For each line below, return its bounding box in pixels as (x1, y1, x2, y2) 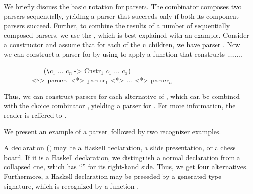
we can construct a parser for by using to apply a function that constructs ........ (4, 48, 242, 59)
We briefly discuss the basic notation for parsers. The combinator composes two (4, 1, 242, 11)
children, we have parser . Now (148, 39, 240, 49)
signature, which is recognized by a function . (4, 180, 139, 191)
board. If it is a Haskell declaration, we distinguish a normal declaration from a (4, 152, 240, 162)
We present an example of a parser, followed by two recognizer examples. (4, 126, 221, 136)
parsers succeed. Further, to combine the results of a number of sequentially (4, 20, 230, 31)
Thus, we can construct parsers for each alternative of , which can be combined (4, 91, 240, 101)
